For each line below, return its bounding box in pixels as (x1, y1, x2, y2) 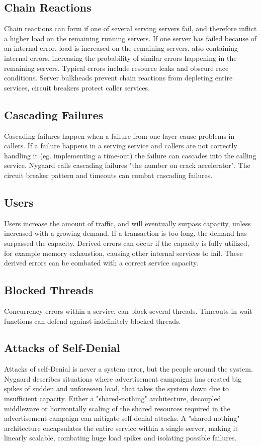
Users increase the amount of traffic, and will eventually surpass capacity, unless (4, 218, 251, 228)
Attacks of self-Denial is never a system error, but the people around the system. (4, 364, 253, 374)
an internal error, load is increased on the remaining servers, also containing (4, 43, 238, 53)
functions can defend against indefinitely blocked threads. (4, 315, 181, 326)
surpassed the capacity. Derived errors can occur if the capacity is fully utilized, (4, 237, 249, 248)
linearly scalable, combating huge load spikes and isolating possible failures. (4, 432, 237, 443)
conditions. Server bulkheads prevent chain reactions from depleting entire (4, 72, 233, 83)
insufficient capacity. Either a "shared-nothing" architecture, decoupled (4, 393, 221, 404)
